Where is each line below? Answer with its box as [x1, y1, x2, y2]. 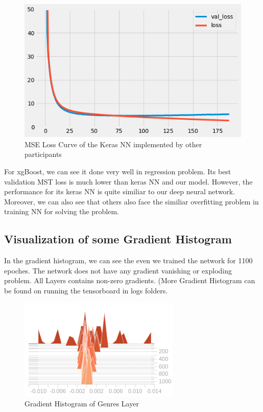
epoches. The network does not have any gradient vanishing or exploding [4, 265, 232, 276]
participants [25, 149, 62, 159]
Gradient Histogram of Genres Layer [25, 398, 139, 409]
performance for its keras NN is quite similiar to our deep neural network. [4, 186, 235, 197]
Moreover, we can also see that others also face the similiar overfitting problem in [4, 196, 259, 207]
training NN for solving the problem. [4, 206, 119, 217]
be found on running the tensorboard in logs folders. [4, 285, 168, 295]
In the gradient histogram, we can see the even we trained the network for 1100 [4, 255, 253, 266]
